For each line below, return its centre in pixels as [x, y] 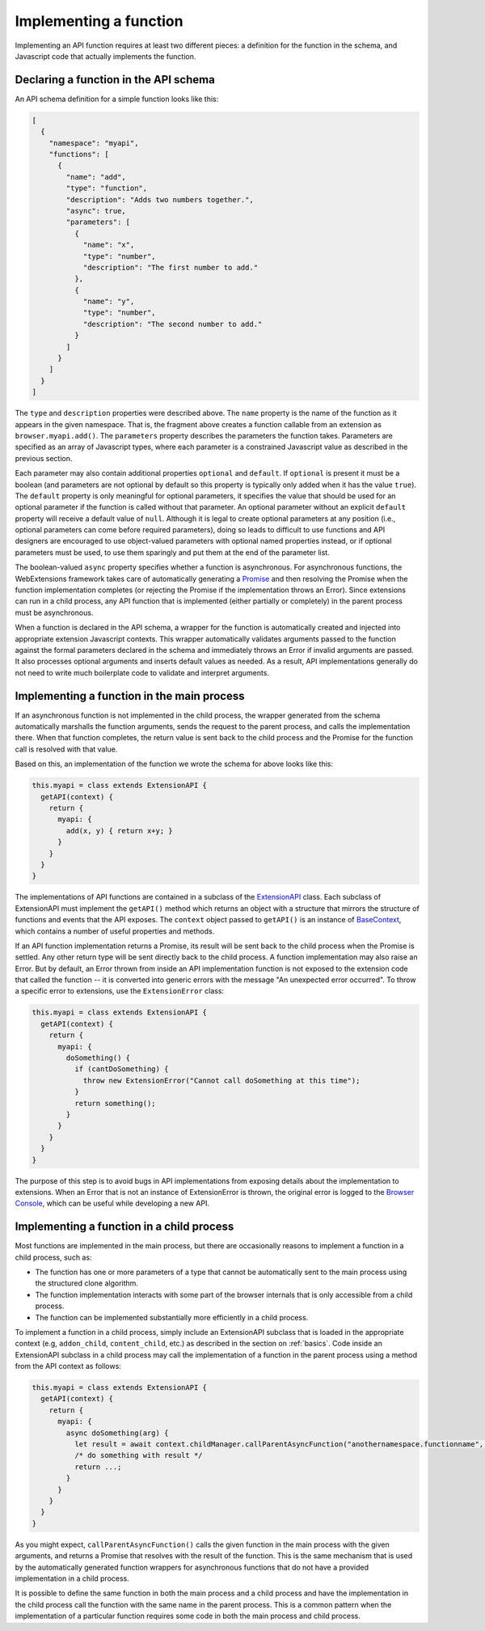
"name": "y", [109, 302]
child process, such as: [53, 1257]
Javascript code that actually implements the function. [105, 56]
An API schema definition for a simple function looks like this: [117, 99]
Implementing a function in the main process [130, 696]
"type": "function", [107, 189]
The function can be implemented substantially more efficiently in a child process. [172, 1317]
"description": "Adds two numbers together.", [160, 199]
